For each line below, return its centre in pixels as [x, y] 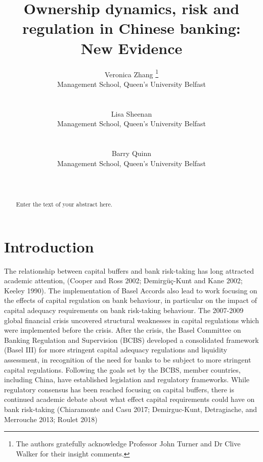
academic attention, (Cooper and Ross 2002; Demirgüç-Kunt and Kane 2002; [123, 280]
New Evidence [131, 48]
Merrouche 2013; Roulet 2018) [51, 419]
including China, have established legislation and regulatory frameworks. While [127, 379]
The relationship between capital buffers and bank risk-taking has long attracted [129, 270]
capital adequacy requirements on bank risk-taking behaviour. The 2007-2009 [124, 310]
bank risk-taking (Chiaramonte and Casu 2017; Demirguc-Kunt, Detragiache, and [131, 409]
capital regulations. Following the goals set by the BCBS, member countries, [122, 369]
